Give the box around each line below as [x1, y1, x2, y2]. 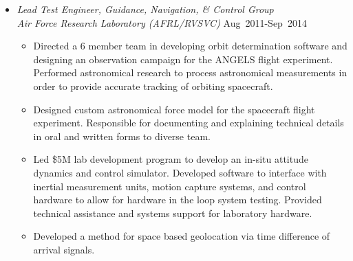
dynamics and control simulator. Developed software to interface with [33, 165, 327, 179]
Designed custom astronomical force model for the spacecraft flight [33, 102, 315, 116]
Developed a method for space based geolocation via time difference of [33, 229, 330, 243]
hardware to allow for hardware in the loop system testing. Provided [33, 192, 322, 207]
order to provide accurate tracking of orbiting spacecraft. [33, 78, 273, 93]
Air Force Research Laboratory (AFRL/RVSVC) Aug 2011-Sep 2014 [17, 15, 307, 30]
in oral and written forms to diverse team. [33, 128, 211, 143]
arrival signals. [33, 242, 95, 256]
